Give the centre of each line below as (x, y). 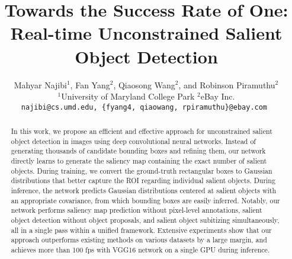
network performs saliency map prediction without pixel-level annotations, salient (137, 210)
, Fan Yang (90, 84)
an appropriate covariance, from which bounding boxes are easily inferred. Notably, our (145, 200)
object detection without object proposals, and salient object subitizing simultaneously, (145, 220)
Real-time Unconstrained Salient (146, 33)
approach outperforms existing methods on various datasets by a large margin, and (139, 240)
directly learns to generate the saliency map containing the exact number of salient (139, 161)
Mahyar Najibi (40, 84)
